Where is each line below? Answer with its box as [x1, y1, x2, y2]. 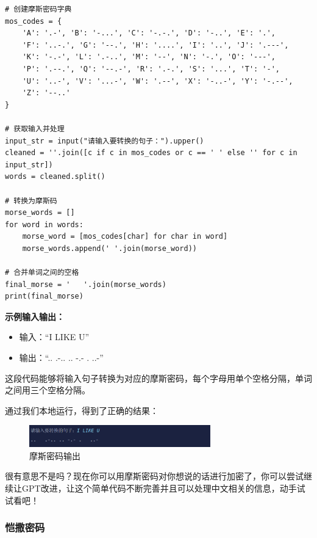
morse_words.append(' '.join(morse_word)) [22, 244, 197, 253]
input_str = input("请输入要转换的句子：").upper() [5, 136, 204, 145]
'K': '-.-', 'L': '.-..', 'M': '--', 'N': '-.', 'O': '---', [22, 53, 276, 62]
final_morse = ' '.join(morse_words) [5, 280, 166, 289]
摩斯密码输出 [29, 449, 80, 462]
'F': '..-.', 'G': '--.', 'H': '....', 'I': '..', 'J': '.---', [22, 40, 289, 49]
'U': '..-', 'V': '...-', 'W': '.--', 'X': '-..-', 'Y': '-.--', [22, 76, 293, 85]
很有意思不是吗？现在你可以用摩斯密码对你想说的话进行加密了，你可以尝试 [5, 470, 304, 482]
